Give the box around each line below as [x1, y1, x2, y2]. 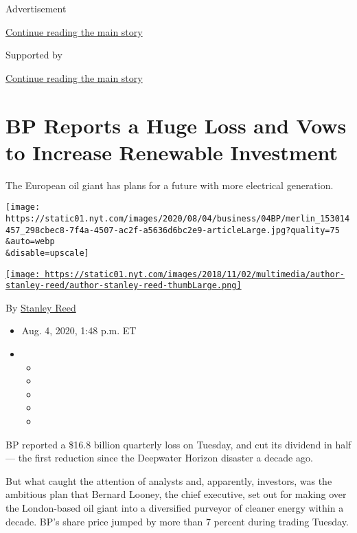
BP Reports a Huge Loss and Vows [5, 111, 347, 139]
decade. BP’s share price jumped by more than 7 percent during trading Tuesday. [5, 514, 349, 528]
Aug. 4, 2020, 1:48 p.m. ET [21, 323, 137, 338]
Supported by [5, 47, 62, 62]
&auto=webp [5, 237, 55, 247]
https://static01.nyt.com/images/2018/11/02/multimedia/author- [45, 269, 345, 279]
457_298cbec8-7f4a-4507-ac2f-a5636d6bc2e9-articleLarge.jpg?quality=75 [5, 225, 340, 235]
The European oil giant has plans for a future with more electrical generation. [5, 177, 334, 192]
